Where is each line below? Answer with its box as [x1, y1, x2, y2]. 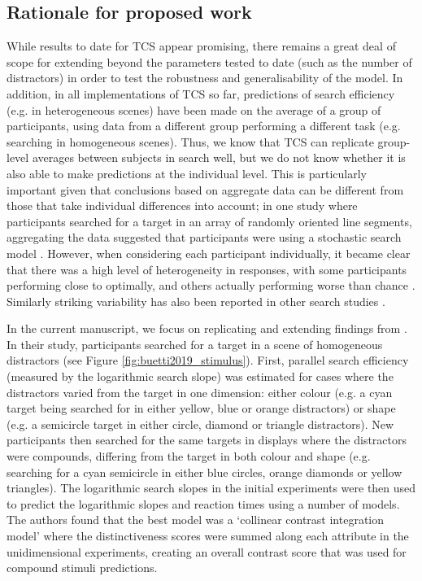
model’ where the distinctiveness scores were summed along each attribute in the [7, 527, 409, 544]
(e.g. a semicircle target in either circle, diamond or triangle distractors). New [7, 415, 394, 432]
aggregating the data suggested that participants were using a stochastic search [7, 229, 402, 246]
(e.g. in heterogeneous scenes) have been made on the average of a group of [7, 101, 381, 118]
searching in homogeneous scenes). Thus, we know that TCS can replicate [7, 133, 374, 150]
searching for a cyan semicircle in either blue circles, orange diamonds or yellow [7, 463, 402, 480]
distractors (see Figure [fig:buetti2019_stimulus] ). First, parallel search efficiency [7, 352, 409, 369]
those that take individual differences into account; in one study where [7, 197, 358, 214]
